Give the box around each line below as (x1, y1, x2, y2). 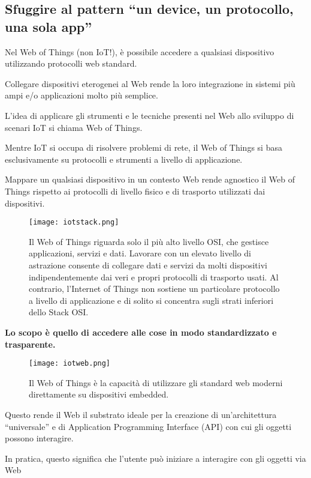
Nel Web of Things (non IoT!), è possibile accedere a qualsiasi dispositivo (5, 45, 274, 58)
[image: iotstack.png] (29, 218, 119, 227)
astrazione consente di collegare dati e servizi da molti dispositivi (29, 258, 267, 271)
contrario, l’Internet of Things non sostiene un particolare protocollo (29, 282, 280, 295)
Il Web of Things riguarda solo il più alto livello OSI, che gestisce (29, 235, 269, 247)
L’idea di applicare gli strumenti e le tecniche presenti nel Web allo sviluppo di (5, 109, 294, 121)
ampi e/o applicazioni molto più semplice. (5, 89, 158, 101)
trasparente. (5, 337, 56, 350)
